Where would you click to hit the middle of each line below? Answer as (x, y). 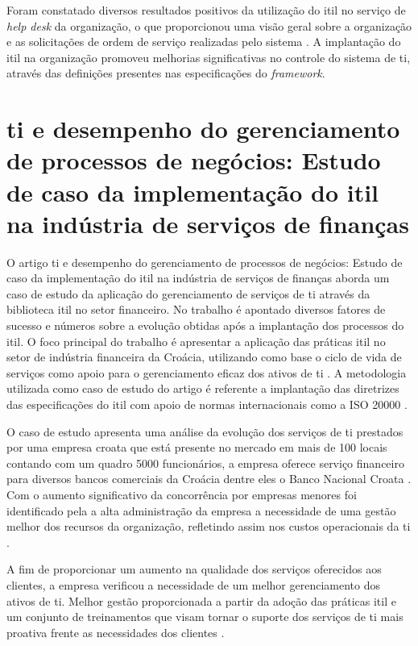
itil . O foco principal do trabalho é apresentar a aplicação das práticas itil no (196, 341)
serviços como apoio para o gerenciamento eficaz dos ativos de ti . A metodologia (207, 372)
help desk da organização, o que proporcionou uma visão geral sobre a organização (209, 25)
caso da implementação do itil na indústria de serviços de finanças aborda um (198, 278)
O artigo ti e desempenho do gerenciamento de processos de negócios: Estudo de (205, 262)
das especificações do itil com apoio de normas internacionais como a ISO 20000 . (207, 404)
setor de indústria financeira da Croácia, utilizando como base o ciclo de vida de (204, 357)
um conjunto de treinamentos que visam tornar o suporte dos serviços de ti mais (205, 617)
